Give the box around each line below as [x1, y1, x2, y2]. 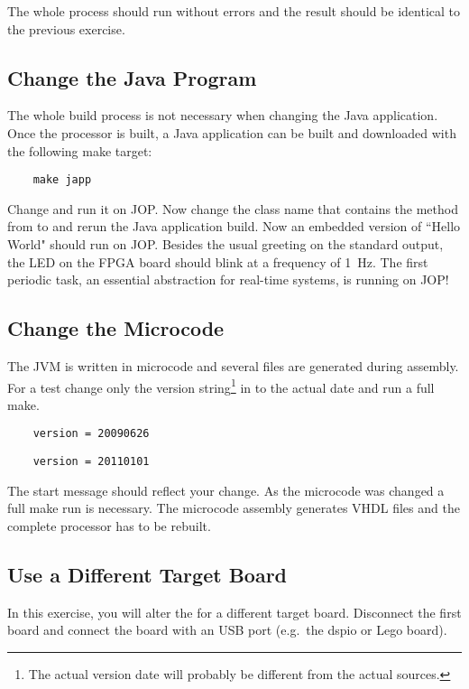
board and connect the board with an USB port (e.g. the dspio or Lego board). [7, 620, 447, 639]
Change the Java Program [7, 63, 257, 91]
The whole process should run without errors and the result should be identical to [7, 2, 460, 20]
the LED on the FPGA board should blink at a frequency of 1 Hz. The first [7, 252, 428, 271]
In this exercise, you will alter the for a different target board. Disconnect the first [7, 602, 462, 621]
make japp [32, 173, 92, 187]
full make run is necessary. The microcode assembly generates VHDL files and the [7, 498, 460, 517]
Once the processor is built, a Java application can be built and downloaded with [7, 123, 456, 142]
